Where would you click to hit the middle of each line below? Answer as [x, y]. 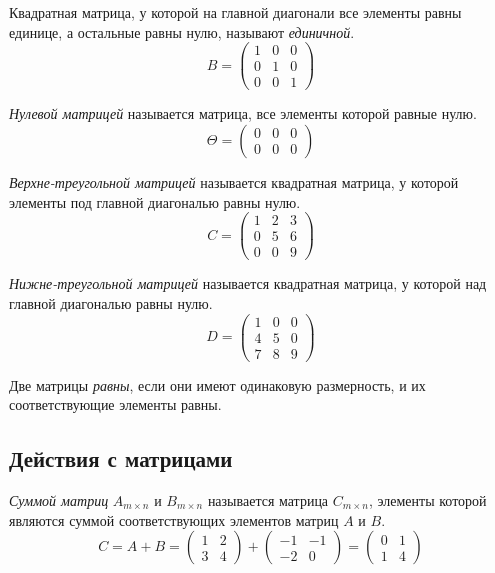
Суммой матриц [59, 500]
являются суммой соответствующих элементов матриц [174, 519]
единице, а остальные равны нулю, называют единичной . [182, 31]
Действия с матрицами [121, 458]
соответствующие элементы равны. [115, 404]
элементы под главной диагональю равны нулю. [155, 201]
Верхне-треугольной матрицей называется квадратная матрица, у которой [234, 181]
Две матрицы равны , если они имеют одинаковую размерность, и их [217, 384]
